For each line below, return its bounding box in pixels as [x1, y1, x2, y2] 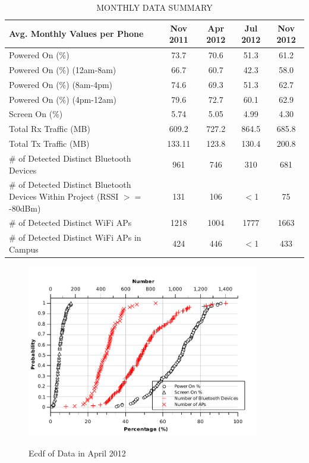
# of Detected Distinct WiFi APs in [9, 231, 141, 244]
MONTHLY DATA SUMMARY [96, 1, 213, 13]
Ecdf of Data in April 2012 [29, 447, 126, 459]
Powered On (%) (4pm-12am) [9, 93, 117, 105]
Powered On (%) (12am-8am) [9, 63, 116, 75]
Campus [9, 242, 39, 255]
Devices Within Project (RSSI [9, 190, 119, 202]
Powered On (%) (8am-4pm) [9, 78, 113, 90]
